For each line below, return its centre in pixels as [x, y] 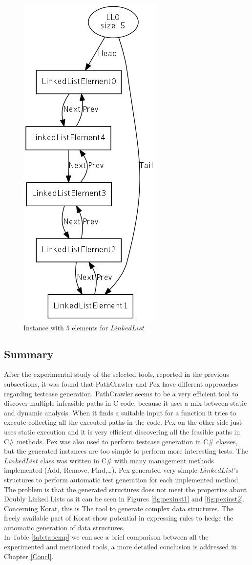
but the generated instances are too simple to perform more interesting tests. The [126, 451]
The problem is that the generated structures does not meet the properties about [126, 489]
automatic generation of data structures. [64, 527]
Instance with [44, 327]
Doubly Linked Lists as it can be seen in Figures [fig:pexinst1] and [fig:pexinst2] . [124, 499]
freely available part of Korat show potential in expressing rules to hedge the [119, 518]
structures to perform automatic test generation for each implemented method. [122, 479]
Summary [29, 354]
